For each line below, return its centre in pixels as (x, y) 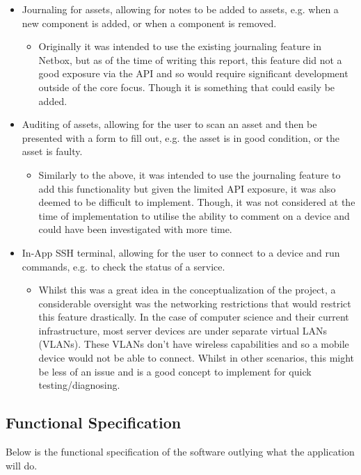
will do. (22, 465)
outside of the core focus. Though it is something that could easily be (187, 87)
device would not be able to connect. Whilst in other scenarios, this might (196, 358)
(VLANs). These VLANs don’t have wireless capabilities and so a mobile (194, 344)
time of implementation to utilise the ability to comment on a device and (194, 215)
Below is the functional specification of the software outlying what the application (180, 452)
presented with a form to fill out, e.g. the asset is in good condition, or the (180, 137)
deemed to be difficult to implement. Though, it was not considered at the (197, 202)
